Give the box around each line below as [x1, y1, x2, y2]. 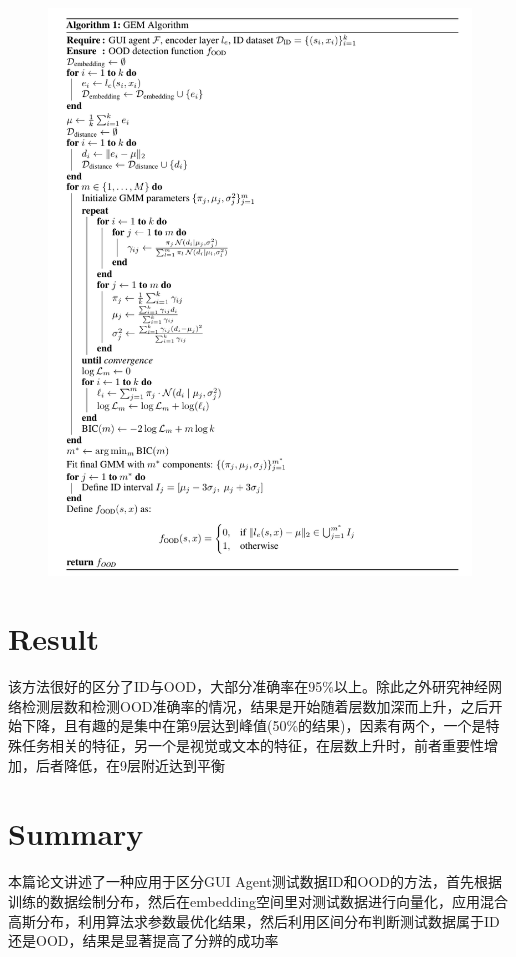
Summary [8, 813, 144, 854]
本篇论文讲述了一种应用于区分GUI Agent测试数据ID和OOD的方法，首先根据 [8, 871, 502, 892]
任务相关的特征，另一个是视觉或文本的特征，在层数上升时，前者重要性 [21, 735, 484, 756]
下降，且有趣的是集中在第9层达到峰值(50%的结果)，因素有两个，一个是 [21, 715, 486, 736]
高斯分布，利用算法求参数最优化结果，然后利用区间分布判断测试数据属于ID [8, 910, 500, 931]
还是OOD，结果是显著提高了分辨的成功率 [8, 930, 279, 951]
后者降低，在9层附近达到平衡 [35, 754, 225, 775]
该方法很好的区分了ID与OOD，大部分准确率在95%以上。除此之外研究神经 [8, 676, 488, 697]
